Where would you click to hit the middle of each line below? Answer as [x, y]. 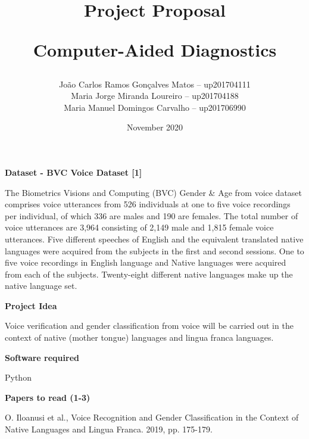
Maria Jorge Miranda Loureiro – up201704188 [155, 96]
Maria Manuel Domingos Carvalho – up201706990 [155, 107]
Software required [42, 357]
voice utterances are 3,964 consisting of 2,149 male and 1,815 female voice [139, 227]
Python [18, 377]
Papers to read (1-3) [48, 397]
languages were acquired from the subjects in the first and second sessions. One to [154, 250]
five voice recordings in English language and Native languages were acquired [146, 262]
